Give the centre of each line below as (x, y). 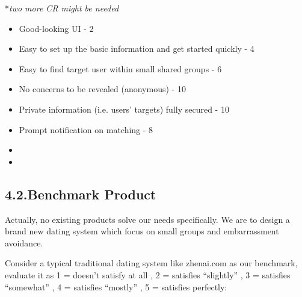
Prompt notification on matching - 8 (86, 129)
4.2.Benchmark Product (81, 194)
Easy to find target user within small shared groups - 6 (120, 68)
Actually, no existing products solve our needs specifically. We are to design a (147, 219)
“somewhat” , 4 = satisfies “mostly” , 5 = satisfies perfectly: (116, 286)
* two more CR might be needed (62, 8)
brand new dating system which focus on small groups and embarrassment (142, 231)
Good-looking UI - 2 (56, 28)
